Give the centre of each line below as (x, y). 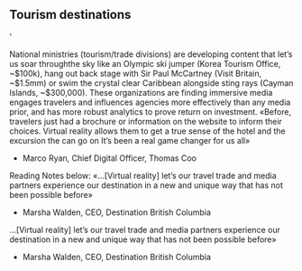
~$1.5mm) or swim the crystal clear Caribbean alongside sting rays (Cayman (151, 83)
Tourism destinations (70, 15)
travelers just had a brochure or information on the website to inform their (146, 121)
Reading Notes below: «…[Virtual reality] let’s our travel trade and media (143, 175)
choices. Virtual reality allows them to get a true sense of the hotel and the (147, 131)
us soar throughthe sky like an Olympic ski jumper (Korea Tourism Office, (145, 63)
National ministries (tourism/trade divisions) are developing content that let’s (151, 54)
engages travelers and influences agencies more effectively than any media (150, 102)
